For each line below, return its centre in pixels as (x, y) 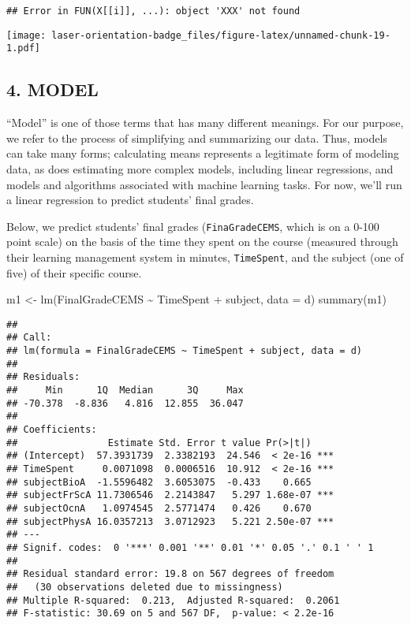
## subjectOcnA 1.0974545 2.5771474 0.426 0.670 (159, 509)
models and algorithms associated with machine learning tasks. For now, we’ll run (204, 184)
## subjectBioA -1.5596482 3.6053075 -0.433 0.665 (159, 482)
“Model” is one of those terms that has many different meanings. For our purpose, (205, 123)
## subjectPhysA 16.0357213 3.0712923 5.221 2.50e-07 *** (170, 521)
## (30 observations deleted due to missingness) (145, 587)
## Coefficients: (52, 430)
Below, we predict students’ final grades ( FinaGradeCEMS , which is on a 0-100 (193, 226)
